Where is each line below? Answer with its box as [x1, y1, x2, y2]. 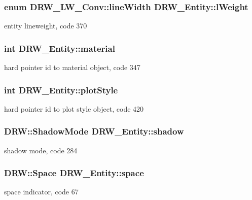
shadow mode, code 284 [4, 145, 78, 155]
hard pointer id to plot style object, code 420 [4, 103, 144, 114]
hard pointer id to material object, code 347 [4, 62, 140, 73]
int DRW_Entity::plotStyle [4, 83, 118, 96]
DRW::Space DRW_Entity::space [4, 166, 144, 179]
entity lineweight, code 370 [4, 20, 87, 31]
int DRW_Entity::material [4, 42, 115, 54]
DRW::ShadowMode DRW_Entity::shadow [4, 125, 184, 138]
